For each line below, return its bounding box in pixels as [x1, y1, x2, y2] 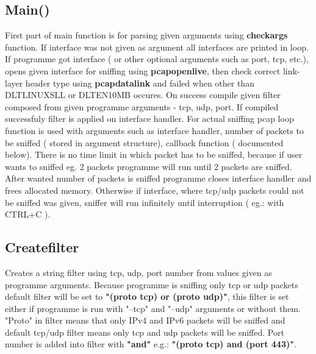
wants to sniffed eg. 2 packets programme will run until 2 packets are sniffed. [5, 160, 292, 172]
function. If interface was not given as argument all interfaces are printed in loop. [5, 40, 309, 53]
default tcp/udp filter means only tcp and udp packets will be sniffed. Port [5, 325, 284, 338]
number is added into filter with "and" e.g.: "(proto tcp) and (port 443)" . [5, 338, 296, 350]
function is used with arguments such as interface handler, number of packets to [5, 124, 304, 136]
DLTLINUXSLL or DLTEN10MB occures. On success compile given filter [5, 88, 281, 101]
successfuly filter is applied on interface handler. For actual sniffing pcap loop [5, 112, 294, 125]
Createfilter [5, 238, 79, 257]
